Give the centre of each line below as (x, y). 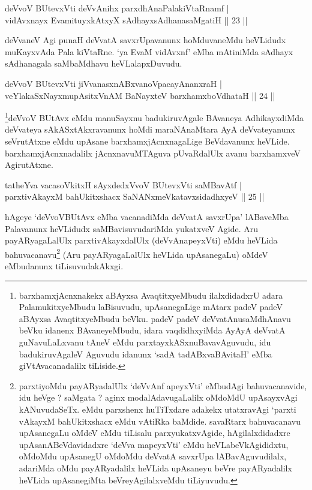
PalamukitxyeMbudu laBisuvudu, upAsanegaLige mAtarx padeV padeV (151, 307)
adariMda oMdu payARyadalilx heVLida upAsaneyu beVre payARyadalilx (155, 468)
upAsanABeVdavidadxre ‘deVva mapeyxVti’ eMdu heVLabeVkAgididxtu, (154, 444)
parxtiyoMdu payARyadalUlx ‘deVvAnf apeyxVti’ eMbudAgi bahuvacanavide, (163, 385)
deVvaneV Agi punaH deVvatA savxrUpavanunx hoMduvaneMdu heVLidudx (145, 40)
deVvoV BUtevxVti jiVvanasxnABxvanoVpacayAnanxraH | (113, 83)
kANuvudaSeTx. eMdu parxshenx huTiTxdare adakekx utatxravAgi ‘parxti (157, 409)
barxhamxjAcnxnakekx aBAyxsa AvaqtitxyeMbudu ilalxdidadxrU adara (151, 295)
